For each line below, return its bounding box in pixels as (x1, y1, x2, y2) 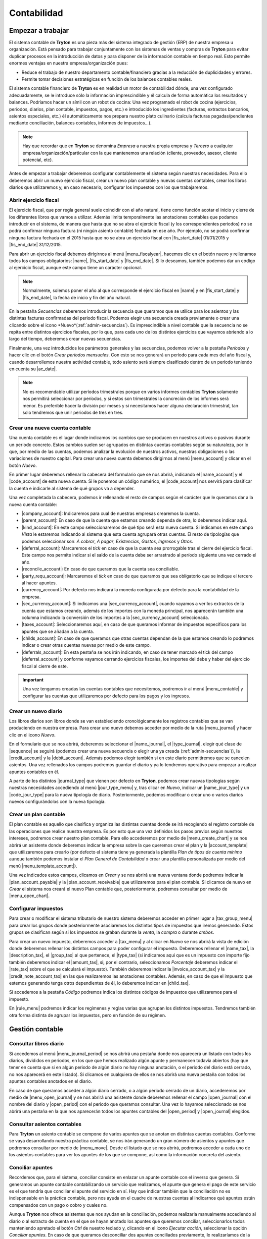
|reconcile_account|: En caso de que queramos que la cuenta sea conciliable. (21, 566, 179, 572)
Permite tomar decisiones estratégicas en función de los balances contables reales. (21, 76, 192, 82)
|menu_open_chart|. (9, 893, 50, 899)
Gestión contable (9, 1025, 64, 1033)
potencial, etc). (22, 157, 53, 163)
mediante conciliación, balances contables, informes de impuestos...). (9, 120, 152, 126)
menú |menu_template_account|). (9, 863, 78, 869)
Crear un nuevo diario (9, 708, 63, 715)
